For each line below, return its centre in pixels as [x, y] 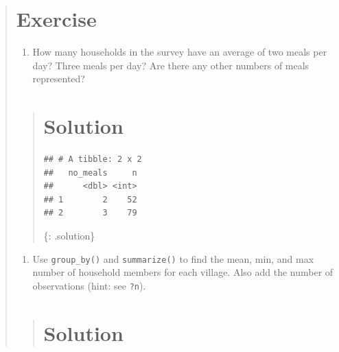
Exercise [56, 19]
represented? [59, 79]
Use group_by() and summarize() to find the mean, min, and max [173, 258]
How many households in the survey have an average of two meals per [180, 52]
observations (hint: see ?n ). [89, 285]
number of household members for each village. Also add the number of [183, 272]
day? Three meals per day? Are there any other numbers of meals [171, 65]
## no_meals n [90, 173]
